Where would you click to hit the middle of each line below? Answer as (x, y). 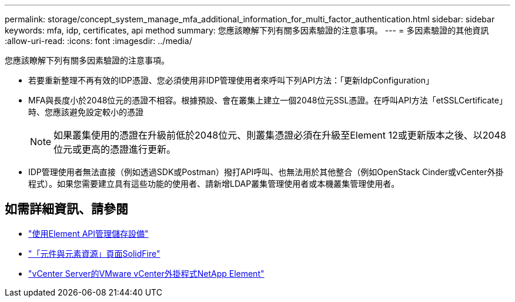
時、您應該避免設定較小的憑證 (86, 112)
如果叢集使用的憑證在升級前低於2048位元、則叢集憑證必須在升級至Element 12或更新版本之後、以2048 (280, 135)
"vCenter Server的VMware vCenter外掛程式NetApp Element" (146, 273)
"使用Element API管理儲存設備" (88, 233)
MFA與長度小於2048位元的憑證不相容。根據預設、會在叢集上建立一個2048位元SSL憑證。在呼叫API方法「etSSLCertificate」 (268, 100)
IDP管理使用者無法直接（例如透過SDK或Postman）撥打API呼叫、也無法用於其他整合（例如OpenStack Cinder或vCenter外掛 (266, 172)
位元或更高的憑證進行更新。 (115, 149)
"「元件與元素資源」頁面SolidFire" (94, 253)
